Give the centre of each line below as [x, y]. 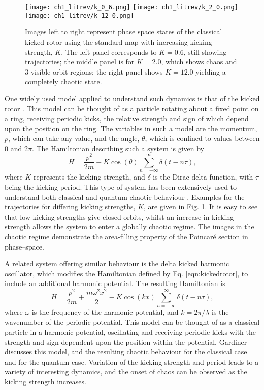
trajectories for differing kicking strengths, [70, 207]
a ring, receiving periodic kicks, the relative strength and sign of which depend [127, 118]
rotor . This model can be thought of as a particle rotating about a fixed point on [132, 108]
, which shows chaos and [199, 62]
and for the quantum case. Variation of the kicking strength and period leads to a [132, 361]
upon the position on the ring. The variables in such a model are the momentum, [131, 128]
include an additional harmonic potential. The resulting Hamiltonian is [115, 283]
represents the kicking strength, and [89, 177]
